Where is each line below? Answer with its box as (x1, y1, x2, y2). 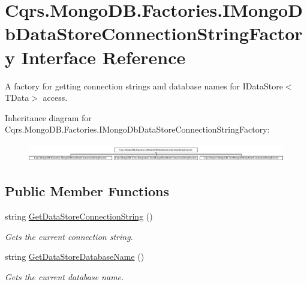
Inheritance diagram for (5, 111, 92, 124)
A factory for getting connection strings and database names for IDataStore (5, 79, 283, 92)
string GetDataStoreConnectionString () (5, 210, 153, 223)
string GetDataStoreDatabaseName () (5, 250, 145, 263)
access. (43, 91, 68, 104)
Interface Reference (21, 44, 186, 69)
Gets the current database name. (5, 270, 124, 283)
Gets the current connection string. (5, 230, 133, 242)
